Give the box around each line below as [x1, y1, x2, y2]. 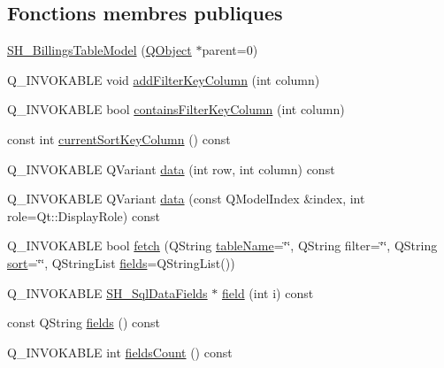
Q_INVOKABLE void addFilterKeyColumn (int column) [7, 70, 320, 88]
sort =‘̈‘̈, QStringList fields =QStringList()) [7, 253, 235, 272]
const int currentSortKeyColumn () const [7, 129, 231, 148]
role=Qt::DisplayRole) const [7, 206, 160, 225]
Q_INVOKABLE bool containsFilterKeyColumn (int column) [7, 100, 345, 119]
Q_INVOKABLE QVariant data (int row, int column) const [7, 159, 335, 178]
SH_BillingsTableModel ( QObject [7, 41, 192, 59]
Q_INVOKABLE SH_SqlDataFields [7, 283, 208, 302]
